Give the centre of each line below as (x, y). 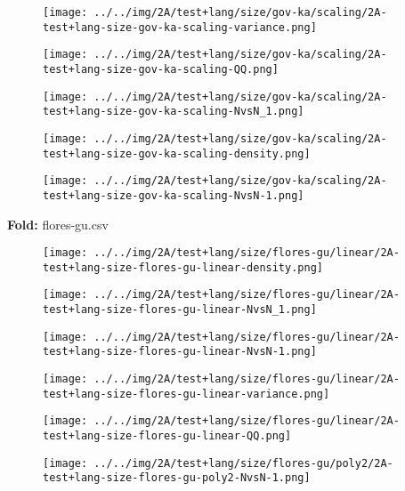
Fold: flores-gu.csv (58, 224)
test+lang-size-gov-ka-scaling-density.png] (177, 153)
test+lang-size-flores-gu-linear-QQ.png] (167, 436)
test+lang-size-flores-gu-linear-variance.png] (186, 394)
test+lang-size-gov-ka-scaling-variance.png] (180, 27)
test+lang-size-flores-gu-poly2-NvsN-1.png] (177, 478)
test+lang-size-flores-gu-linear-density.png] (183, 267)
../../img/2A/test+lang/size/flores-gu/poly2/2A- (243, 463)
